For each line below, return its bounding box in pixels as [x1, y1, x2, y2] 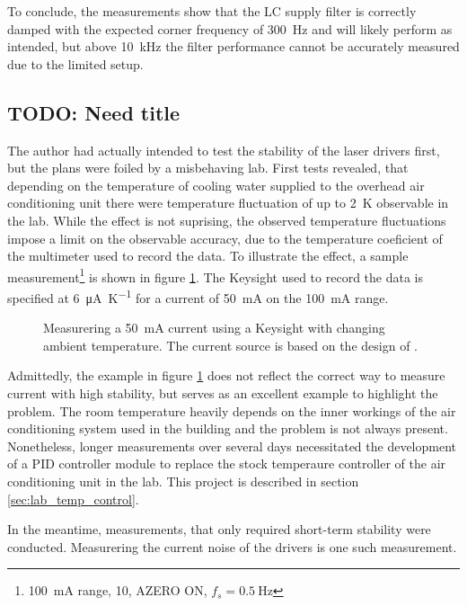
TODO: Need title [7, 98, 181, 126]
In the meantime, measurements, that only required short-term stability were [7, 520, 431, 539]
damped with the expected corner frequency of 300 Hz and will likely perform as [7, 19, 453, 38]
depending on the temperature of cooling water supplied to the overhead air [7, 175, 425, 194]
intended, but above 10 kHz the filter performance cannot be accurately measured [7, 37, 460, 56]
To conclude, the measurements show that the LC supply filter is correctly [7, 2, 417, 20]
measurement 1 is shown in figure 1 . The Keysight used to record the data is [7, 264, 423, 286]
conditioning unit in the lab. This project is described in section [7, 471, 359, 490]
